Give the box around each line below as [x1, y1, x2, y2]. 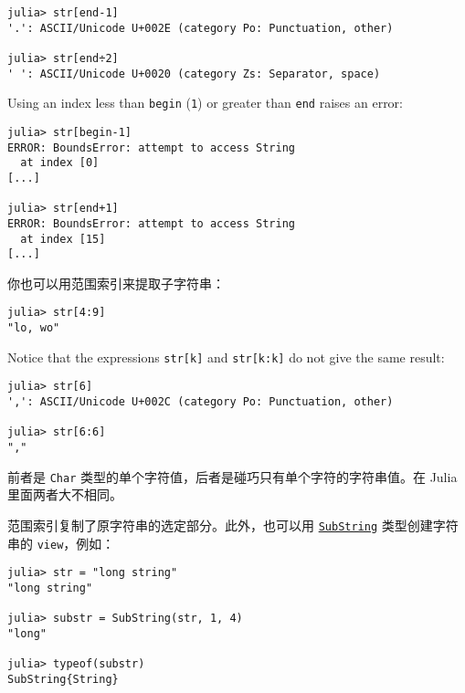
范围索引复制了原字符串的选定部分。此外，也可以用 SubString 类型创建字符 [7, 515, 459, 534]
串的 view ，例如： [7, 533, 115, 552]
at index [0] [20, 156, 100, 170]
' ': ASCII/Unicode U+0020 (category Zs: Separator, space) [7, 67, 381, 80]
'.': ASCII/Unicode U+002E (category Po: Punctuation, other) [7, 21, 394, 35]
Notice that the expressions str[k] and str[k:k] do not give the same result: [7, 347, 445, 366]
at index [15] [20, 232, 106, 246]
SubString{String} [7, 672, 119, 686]
